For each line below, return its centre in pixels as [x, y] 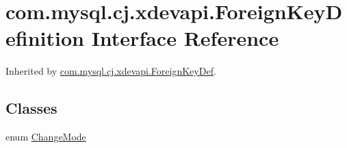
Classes [31, 108]
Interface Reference [185, 38]
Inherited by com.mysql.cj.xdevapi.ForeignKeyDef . [111, 71]
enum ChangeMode [46, 137]
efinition [45, 38]
